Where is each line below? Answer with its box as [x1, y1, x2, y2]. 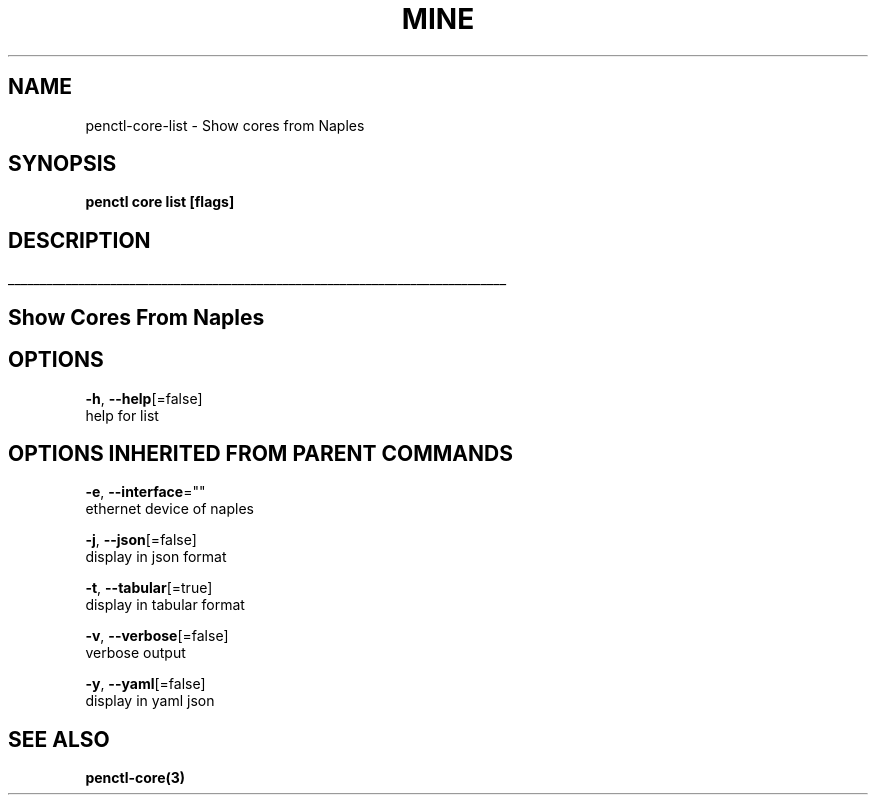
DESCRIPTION [8, 227, 151, 253]
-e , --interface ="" [85, 483, 206, 501]
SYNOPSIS [8, 151, 117, 177]
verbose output [85, 644, 186, 662]
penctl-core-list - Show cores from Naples [85, 116, 365, 134]
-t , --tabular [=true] [85, 579, 213, 597]
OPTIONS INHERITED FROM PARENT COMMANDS [8, 440, 513, 466]
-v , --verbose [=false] [85, 627, 229, 645]
